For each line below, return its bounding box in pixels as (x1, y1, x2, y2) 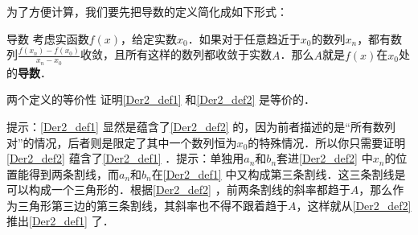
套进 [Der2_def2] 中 (277, 150, 373, 167)
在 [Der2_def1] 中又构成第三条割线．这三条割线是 (151, 165, 406, 182)
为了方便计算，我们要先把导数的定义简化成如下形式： (6, 3, 288, 19)
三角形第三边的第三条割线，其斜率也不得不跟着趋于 (17, 196, 288, 213)
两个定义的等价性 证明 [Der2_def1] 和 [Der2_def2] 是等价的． (6, 91, 315, 108)
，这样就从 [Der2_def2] (296, 196, 412, 213)
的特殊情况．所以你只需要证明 (248, 134, 406, 150)
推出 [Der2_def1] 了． (6, 212, 114, 229)
